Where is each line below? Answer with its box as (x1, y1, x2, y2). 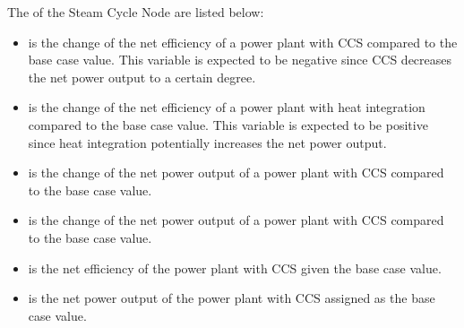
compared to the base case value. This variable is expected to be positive (28, 115, 428, 134)
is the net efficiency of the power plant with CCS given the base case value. (28, 258, 442, 277)
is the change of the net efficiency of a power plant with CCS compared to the (28, 32, 458, 51)
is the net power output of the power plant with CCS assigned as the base (28, 289, 435, 307)
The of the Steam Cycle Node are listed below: (7, 3, 264, 21)
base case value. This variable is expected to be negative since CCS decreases (28, 50, 452, 69)
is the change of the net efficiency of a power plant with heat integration (28, 98, 425, 117)
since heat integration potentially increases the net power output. (28, 133, 387, 151)
